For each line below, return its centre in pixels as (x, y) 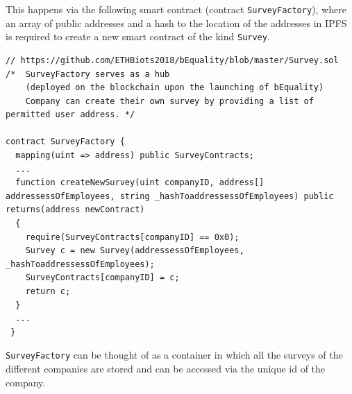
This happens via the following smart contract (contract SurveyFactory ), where (176, 9)
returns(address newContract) (75, 210)
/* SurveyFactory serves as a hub (88, 74)
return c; (48, 291)
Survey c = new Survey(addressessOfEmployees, (135, 251)
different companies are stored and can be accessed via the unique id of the (166, 369)
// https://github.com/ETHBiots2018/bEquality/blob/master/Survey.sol (172, 60)
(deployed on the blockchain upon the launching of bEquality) (175, 88)
